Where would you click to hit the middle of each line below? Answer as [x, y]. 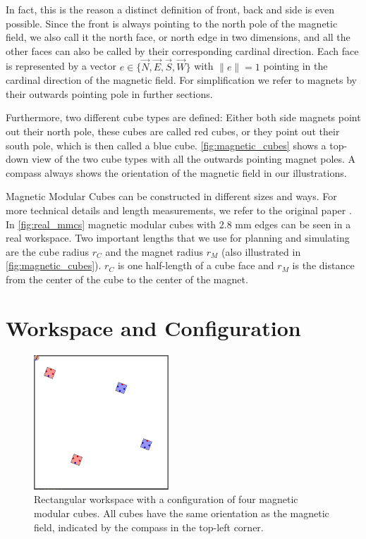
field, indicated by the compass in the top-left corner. [149, 527]
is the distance [323, 265]
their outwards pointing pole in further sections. [109, 93]
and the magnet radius [154, 251]
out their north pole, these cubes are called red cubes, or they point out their [173, 131]
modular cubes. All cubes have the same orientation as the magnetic [182, 513]
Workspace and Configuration [153, 327]
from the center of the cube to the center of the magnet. [127, 279]
